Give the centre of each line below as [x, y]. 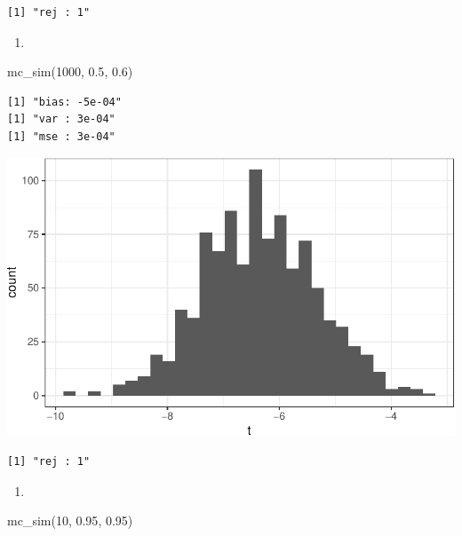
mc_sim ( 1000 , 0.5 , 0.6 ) [70, 71]
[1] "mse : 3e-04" [61, 136]
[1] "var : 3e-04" [61, 119]
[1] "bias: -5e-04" [64, 102]
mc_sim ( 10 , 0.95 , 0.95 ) [70, 520]
